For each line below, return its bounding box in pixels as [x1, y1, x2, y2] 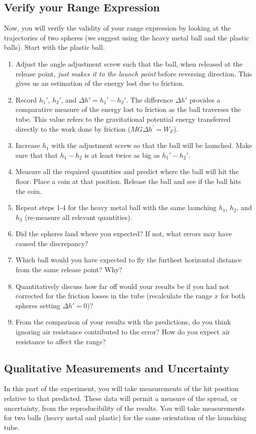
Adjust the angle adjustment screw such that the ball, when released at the [15, 58, 243, 69]
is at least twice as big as [84, 149, 160, 160]
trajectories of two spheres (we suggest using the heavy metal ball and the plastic [4, 32, 249, 42]
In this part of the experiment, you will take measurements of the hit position [4, 383, 239, 394]
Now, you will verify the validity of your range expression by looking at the [4, 23, 231, 33]
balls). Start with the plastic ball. [4, 42, 105, 52]
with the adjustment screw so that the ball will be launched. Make [51, 140, 252, 150]
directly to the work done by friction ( [15, 123, 131, 134]
